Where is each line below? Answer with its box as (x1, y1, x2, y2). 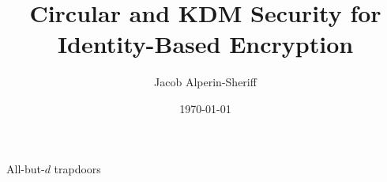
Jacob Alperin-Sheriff (154, 74, 257, 90)
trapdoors (54, 160, 101, 176)
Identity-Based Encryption (57, 28, 354, 60)
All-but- (6, 160, 45, 176)
